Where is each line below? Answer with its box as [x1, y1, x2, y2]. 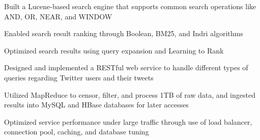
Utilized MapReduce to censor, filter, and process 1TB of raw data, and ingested [4, 89, 255, 100]
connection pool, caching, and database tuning [4, 126, 149, 137]
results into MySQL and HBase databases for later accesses [4, 99, 189, 110]
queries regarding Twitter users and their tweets [4, 72, 154, 82]
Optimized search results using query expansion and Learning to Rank [4, 45, 224, 55]
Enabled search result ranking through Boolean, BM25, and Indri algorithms [4, 28, 243, 39]
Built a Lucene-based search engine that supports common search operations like [4, 1, 256, 11]
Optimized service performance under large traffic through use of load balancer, [4, 116, 252, 127]
